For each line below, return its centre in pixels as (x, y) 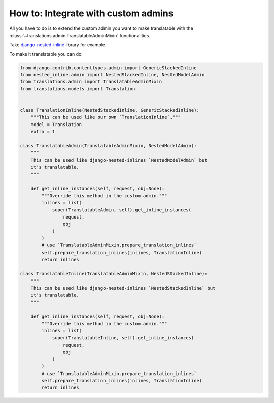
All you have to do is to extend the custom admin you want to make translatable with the (101, 28)
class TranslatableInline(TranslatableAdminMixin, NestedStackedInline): (114, 274)
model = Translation (56, 124)
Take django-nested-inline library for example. (58, 45)
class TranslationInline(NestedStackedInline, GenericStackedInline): (110, 110)
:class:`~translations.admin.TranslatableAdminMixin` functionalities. (80, 35)
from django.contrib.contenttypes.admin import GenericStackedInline (108, 68)
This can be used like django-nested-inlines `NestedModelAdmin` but (119, 160)
